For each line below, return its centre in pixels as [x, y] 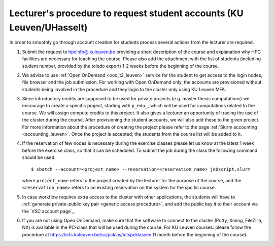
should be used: [39, 157]
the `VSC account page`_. [49, 211]
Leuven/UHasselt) [48, 27]
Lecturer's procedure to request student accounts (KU [126, 13]
